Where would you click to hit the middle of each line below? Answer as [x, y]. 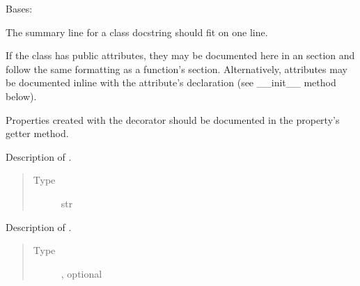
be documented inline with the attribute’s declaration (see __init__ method [171, 82]
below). [21, 96]
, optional [81, 273]
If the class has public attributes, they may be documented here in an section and [180, 55]
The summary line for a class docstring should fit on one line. [137, 32]
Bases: [19, 8]
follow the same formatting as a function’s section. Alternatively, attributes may [177, 69]
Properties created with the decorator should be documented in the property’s [173, 119]
